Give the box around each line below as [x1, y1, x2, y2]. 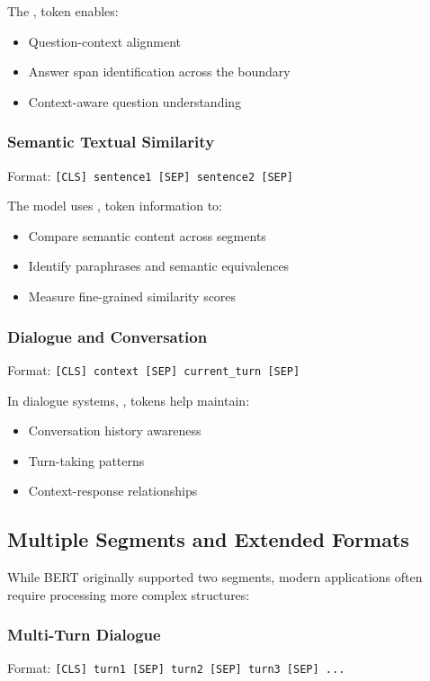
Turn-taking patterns [28, 451, 145, 470]
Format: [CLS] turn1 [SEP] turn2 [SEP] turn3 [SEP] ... [7, 659, 345, 677]
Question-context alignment [28, 31, 182, 50]
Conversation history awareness [28, 421, 202, 440]
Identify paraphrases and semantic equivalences [28, 256, 290, 275]
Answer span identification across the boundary [28, 62, 291, 81]
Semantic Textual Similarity [7, 130, 215, 153]
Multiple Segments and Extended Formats [7, 525, 409, 553]
